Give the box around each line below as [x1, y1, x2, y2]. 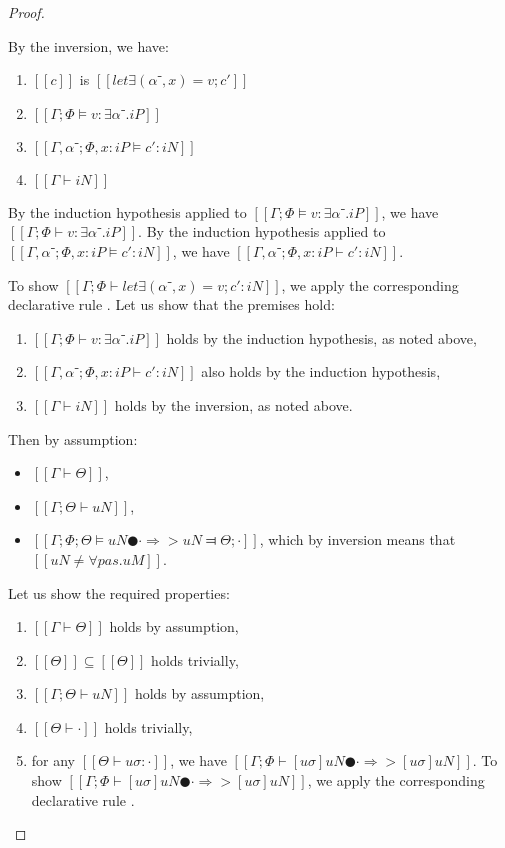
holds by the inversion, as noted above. [114, 394, 353, 415]
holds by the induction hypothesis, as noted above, [166, 327, 477, 348]
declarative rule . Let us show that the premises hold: [8, 294, 335, 315]
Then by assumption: [8, 428, 138, 449]
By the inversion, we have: [8, 35, 169, 56]
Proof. [8, 2, 45, 22]
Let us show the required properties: [8, 582, 230, 603]
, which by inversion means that [259, 529, 456, 550]
